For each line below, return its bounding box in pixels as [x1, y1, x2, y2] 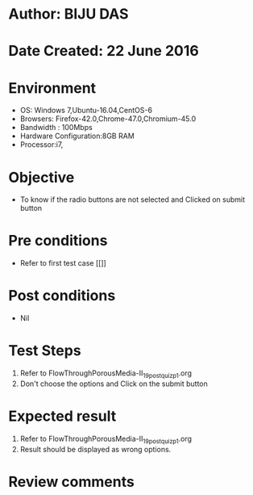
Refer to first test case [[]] [19, 258, 106, 268]
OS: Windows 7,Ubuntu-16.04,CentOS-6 [19, 106, 153, 115]
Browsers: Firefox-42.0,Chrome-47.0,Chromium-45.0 [19, 114, 197, 124]
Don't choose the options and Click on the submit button [19, 379, 208, 388]
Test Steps [8, 342, 82, 360]
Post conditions [8, 287, 116, 305]
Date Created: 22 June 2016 [8, 42, 199, 61]
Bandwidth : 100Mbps [19, 123, 93, 132]
